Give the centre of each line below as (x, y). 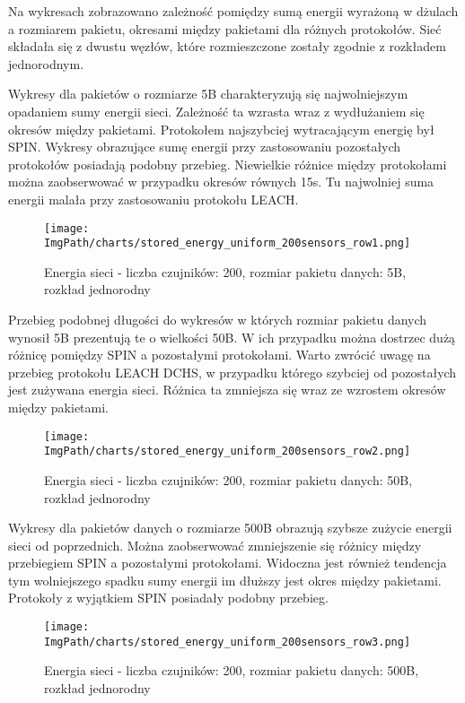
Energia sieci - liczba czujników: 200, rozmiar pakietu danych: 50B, (228, 479)
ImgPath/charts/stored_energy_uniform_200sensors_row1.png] (228, 243)
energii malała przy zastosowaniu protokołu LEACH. (154, 199)
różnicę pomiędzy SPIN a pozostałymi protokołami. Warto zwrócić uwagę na (219, 355)
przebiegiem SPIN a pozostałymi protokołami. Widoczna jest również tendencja (228, 563)
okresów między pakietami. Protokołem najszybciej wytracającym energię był (221, 129)
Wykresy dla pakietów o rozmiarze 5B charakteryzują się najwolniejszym (208, 94)
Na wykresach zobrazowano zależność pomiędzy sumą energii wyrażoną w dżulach (233, 11)
